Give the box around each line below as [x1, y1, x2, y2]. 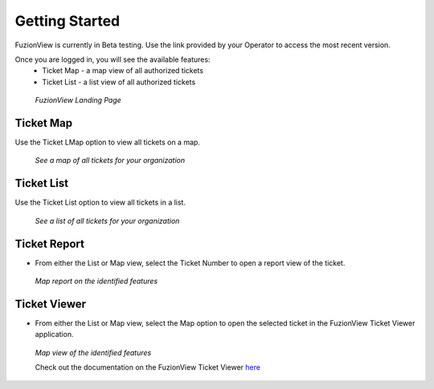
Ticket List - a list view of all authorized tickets [42, 77, 196, 87]
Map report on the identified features [35, 277, 158, 286]
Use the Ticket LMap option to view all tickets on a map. [14, 137, 201, 148]
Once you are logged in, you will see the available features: [14, 55, 211, 64]
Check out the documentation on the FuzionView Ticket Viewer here [35, 363, 261, 372]
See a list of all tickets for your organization [35, 216, 180, 225]
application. [35, 330, 74, 339]
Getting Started [14, 12, 121, 30]
